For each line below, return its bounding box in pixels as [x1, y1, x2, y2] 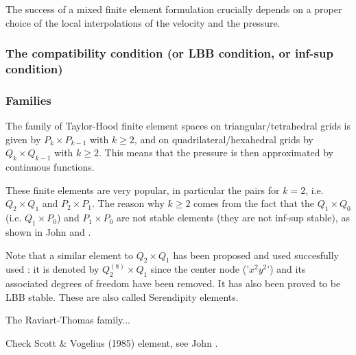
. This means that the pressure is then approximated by [98, 145, 333, 160]
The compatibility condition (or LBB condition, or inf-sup [5, 45, 333, 62]
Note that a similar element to [5, 247, 133, 262]
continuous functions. [5, 160, 95, 174]
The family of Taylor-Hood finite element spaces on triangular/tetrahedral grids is [5, 119, 351, 133]
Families [5, 91, 51, 108]
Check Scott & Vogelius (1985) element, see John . [5, 335, 218, 350]
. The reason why [91, 196, 165, 210]
